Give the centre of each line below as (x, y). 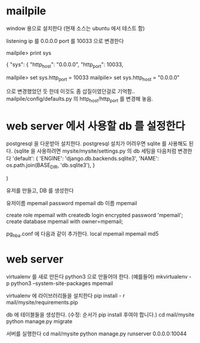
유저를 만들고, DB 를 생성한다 (40, 191)
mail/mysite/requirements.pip (42, 302)
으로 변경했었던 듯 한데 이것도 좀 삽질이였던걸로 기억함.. (71, 91)
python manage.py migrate (39, 321)
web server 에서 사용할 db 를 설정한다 (96, 126)
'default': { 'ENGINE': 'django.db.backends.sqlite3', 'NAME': (86, 159)
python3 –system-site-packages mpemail (62, 283)
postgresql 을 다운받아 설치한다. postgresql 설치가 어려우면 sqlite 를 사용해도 (97, 144)
